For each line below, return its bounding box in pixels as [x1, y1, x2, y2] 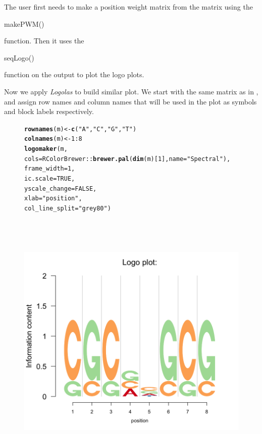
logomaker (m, [24, 145, 68, 153]
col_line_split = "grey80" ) [24, 205, 111, 212]
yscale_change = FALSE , [24, 185, 97, 192]
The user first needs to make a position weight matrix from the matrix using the [4, 2, 253, 12]
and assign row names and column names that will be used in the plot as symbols [4, 96, 257, 106]
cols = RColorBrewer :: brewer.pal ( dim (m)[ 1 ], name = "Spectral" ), [24, 155, 231, 162]
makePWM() [4, 18, 44, 29]
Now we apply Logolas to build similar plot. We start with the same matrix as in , [4, 86, 258, 96]
